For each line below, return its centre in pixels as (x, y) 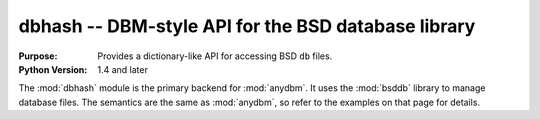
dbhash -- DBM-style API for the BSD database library (247, 26)
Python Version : (53, 69)
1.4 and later (123, 69)
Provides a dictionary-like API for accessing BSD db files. (215, 56)
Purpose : (38, 56)
